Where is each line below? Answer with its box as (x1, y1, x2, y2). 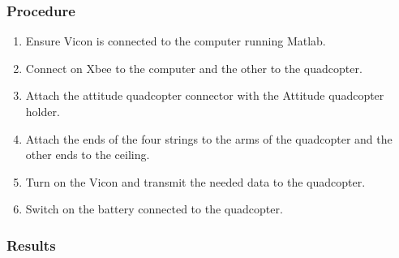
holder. (25, 103, 60, 119)
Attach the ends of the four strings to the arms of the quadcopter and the (25, 130, 393, 147)
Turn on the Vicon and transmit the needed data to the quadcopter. (25, 173, 366, 190)
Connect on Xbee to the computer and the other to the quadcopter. (25, 59, 363, 76)
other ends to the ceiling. (25, 146, 150, 163)
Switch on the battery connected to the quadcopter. (25, 200, 283, 217)
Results (6, 234, 56, 255)
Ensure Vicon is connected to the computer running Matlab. (25, 32, 326, 49)
